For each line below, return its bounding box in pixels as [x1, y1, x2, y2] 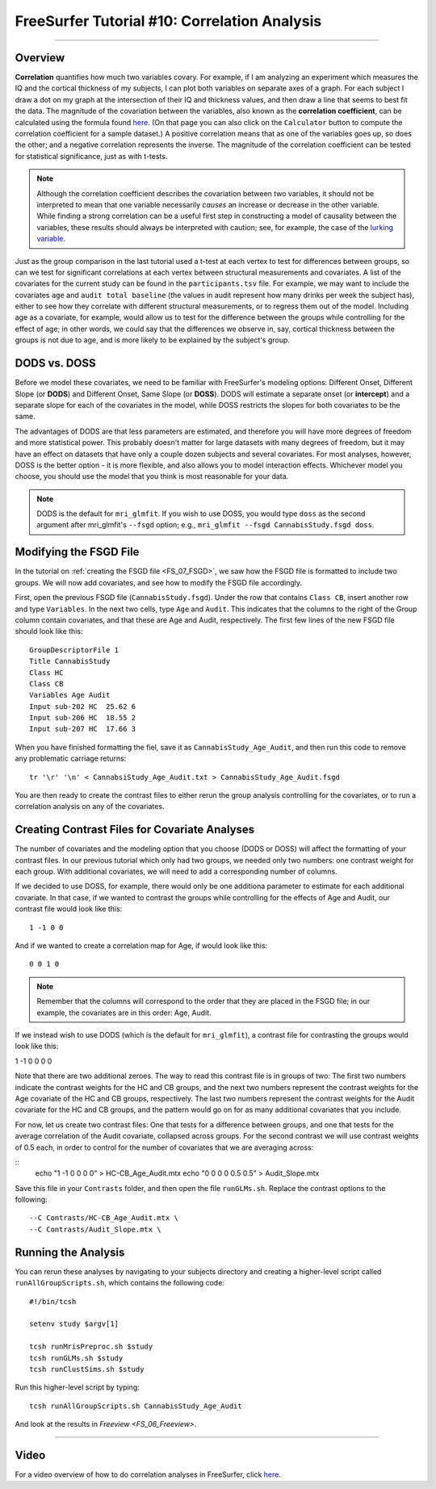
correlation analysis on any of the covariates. [15, 802, 165, 812]
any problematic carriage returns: [15, 753, 127, 763]
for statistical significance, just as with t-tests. [15, 151, 168, 161]
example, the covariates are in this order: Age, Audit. [36, 1008, 212, 1017]
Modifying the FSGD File [15, 545, 140, 559]
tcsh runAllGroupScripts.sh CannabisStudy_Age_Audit [29, 1401, 242, 1411]
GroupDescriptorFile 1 [29, 645, 119, 654]
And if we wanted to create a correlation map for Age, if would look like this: [15, 941, 268, 950]
